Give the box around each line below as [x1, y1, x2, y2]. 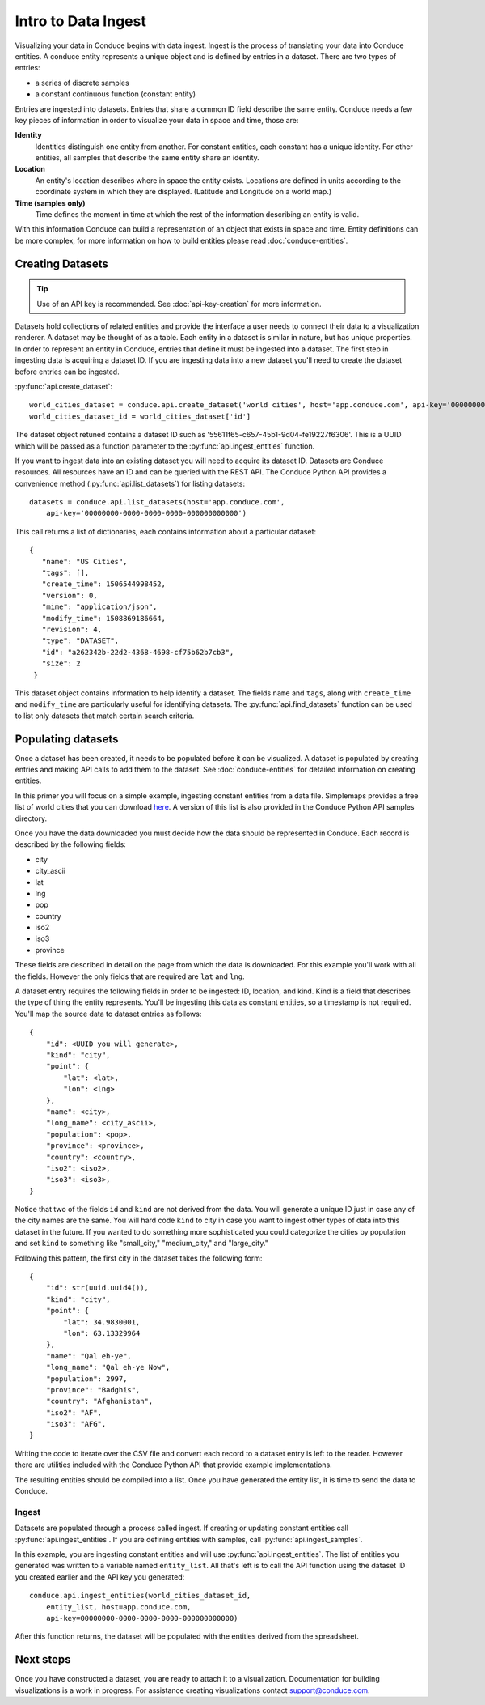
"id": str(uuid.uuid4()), [45, 1283, 150, 1293]
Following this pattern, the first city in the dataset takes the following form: [15, 1253, 263, 1263]
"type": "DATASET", [41, 636, 120, 645]
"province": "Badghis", [45, 1385, 141, 1394]
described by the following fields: [15, 840, 127, 849]
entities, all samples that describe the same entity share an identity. [35, 153, 260, 163]
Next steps [15, 1652, 71, 1667]
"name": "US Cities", [41, 557, 128, 566]
